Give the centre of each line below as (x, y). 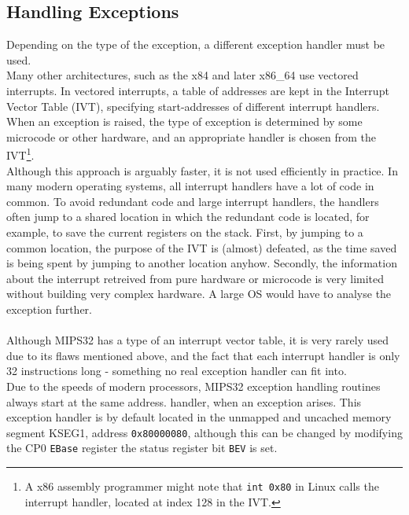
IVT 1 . (20, 154)
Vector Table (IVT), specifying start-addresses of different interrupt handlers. (193, 106)
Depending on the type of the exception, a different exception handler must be (196, 44)
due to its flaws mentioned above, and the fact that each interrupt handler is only (203, 355)
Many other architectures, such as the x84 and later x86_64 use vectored (182, 75)
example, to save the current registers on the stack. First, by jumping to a (185, 232)
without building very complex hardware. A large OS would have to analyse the (199, 294)
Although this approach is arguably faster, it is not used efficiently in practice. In (202, 170)
